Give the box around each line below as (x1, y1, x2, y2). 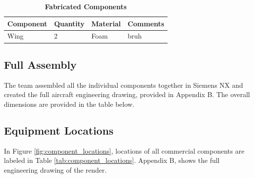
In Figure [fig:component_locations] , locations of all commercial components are (4, 145, 245, 156)
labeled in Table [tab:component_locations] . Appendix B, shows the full (4, 155, 220, 165)
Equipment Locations (4, 122, 114, 138)
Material (91, 18, 121, 28)
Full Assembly (4, 57, 77, 72)
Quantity (54, 18, 85, 28)
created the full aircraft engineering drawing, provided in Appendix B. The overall (4, 89, 250, 99)
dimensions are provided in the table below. (4, 99, 135, 109)
